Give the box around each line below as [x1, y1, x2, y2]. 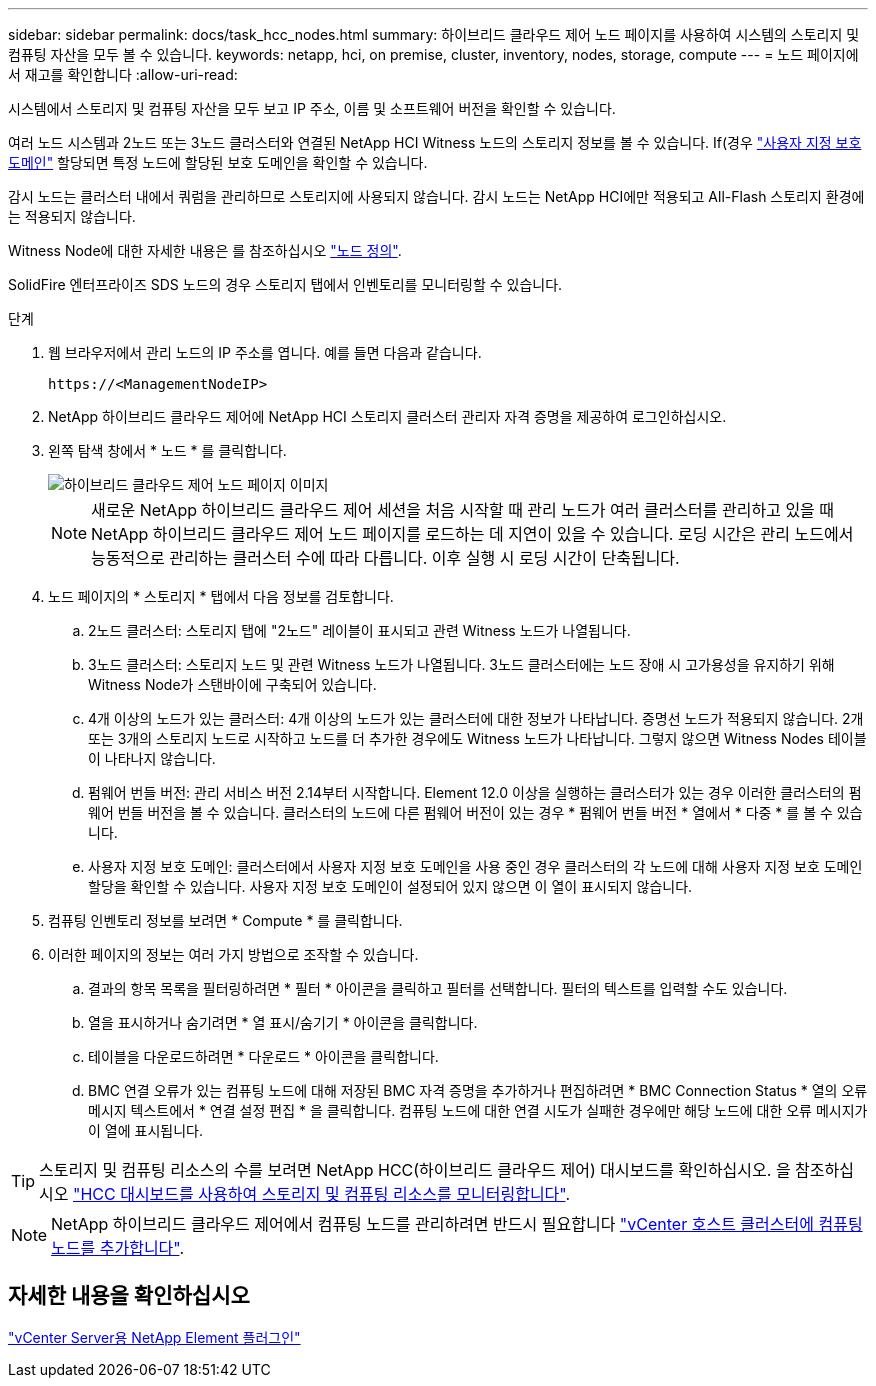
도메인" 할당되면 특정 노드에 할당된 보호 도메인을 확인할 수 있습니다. [8, 154, 428, 171]
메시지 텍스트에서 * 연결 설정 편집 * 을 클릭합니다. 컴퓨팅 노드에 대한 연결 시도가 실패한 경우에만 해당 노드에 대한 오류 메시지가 [88, 1102, 868, 1119]
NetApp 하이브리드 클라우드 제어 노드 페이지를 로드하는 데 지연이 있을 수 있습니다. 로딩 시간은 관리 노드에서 [91, 524, 854, 544]
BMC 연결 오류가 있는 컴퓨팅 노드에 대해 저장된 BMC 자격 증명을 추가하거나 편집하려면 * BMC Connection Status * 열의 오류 [88, 1082, 868, 1099]
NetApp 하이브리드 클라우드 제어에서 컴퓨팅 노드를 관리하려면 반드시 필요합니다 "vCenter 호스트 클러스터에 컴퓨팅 [51, 1214, 863, 1234]
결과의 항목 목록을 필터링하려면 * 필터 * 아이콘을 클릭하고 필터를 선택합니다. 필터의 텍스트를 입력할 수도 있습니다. [88, 980, 788, 997]
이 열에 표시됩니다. [88, 1122, 203, 1139]
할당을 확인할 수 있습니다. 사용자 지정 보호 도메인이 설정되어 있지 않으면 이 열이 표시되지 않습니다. [88, 878, 693, 895]
